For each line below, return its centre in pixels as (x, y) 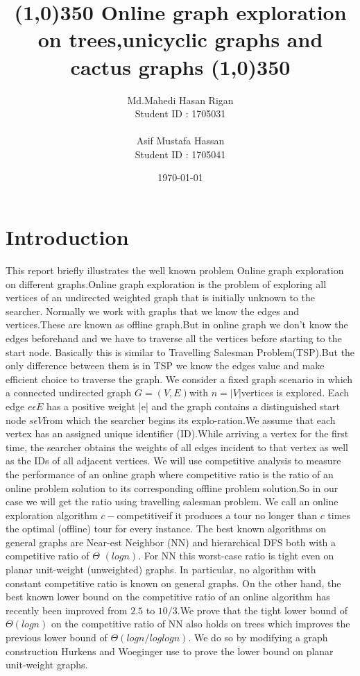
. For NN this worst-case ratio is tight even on (236, 556)
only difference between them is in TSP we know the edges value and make (165, 365)
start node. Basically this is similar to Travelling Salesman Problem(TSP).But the (180, 352)
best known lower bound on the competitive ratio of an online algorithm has (168, 597)
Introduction (67, 237)
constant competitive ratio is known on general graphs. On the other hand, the (173, 583)
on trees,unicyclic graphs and (180, 39)
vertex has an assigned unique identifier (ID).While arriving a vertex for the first (177, 433)
